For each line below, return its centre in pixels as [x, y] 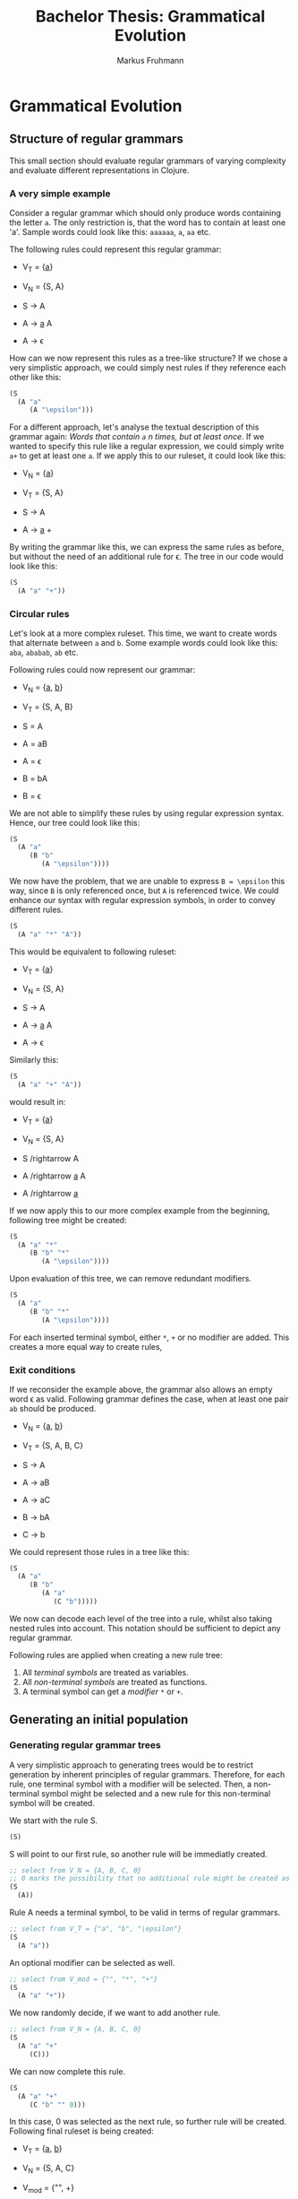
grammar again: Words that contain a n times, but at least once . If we [137, 437]
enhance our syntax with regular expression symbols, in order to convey [142, 900]
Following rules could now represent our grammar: [102, 669]
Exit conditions [43, 1369]
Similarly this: [34, 1060]
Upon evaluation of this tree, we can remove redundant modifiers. [131, 1279]
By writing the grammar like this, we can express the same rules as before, [147, 547]
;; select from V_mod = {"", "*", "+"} [84, 1979]
